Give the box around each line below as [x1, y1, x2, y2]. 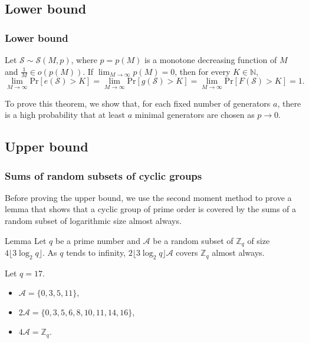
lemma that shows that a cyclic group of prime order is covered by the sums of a [5, 203, 297, 215]
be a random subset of [153, 234, 234, 246]
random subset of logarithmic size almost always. [5, 215, 182, 227]
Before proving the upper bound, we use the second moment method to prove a [5, 191, 292, 203]
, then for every [175, 65, 231, 77]
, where [71, 54, 97, 65]
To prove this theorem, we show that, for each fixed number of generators [5, 97, 271, 109]
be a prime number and [55, 234, 140, 246]
